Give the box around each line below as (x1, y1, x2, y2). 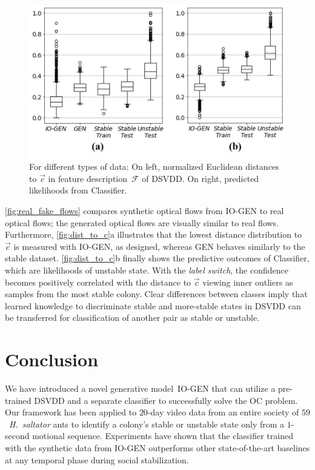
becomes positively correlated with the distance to (5, 275, 191, 288)
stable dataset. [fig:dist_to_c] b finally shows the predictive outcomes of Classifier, (5, 252, 310, 264)
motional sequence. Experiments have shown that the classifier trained (32, 429, 293, 442)
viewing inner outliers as (202, 275, 293, 288)
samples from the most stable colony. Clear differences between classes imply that (5, 287, 308, 300)
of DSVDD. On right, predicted (142, 172, 259, 184)
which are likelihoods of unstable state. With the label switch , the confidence (5, 263, 288, 276)
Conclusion (5, 347, 99, 372)
